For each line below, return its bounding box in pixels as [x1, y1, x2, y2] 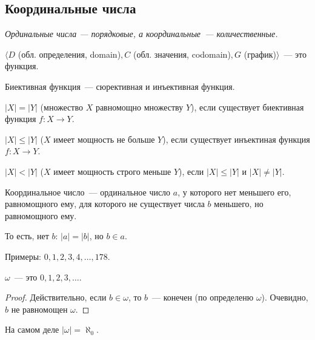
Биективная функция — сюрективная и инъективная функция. [5, 80, 235, 92]
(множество [40, 100, 83, 113]
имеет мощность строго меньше [53, 165, 171, 177]
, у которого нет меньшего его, [177, 185, 291, 198]
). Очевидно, [261, 291, 308, 304]
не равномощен [11, 302, 68, 315]
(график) [244, 47, 276, 60]
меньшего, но [214, 197, 264, 210]
